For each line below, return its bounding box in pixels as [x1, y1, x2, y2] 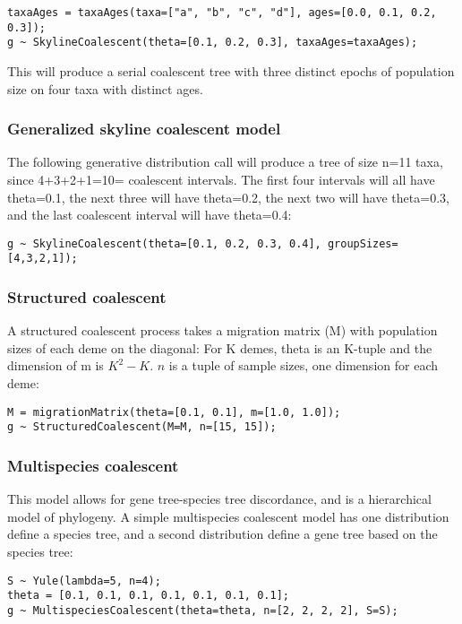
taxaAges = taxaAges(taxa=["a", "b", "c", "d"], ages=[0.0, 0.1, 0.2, [7, 6, 437, 19]
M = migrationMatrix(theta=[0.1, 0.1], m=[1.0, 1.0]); [7, 405, 341, 419]
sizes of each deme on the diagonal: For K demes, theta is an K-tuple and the [7, 338, 432, 357]
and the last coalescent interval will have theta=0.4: [7, 205, 292, 224]
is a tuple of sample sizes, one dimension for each [168, 356, 438, 375]
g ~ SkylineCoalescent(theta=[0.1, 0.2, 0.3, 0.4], [7, 237, 321, 250]
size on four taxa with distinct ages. [7, 79, 203, 98]
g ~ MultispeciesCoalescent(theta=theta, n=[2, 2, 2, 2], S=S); [7, 603, 398, 617]
